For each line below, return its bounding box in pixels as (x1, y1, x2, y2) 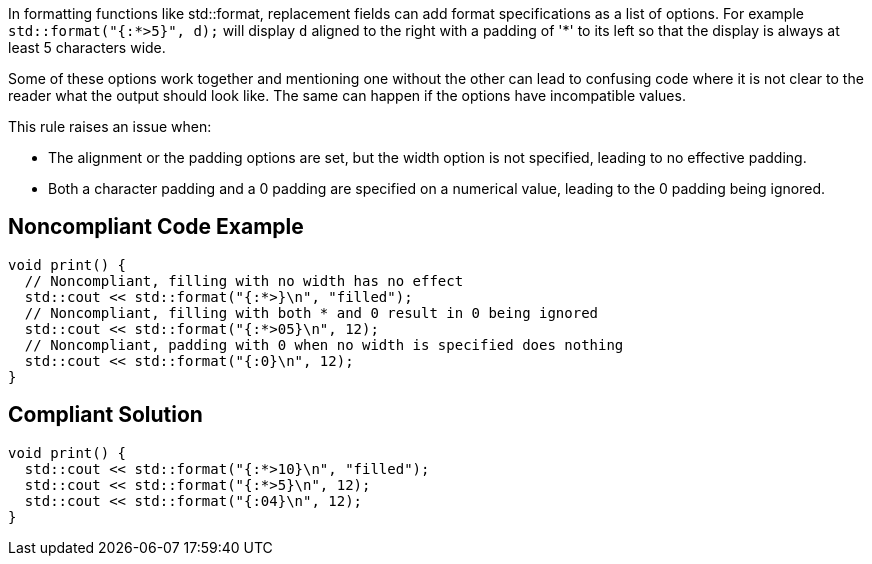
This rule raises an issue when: (8, 118, 212, 135)
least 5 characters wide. (8, 39, 166, 56)
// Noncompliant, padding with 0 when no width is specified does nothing (24, 336, 624, 353)
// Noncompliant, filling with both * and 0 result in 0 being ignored (24, 304, 599, 321)
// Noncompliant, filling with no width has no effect (24, 272, 464, 289)
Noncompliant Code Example (8, 214, 304, 240)
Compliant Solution (8, 402, 203, 428)
